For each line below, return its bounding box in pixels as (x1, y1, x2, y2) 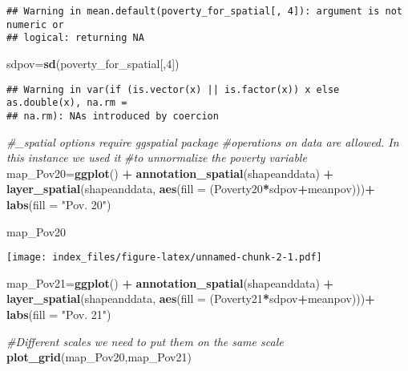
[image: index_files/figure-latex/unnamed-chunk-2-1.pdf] (6, 252, 322, 264)
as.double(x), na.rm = (6, 97, 127, 109)
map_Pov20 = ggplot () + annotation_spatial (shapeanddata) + (6, 164, 334, 181)
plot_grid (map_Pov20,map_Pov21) (6, 349, 192, 365)
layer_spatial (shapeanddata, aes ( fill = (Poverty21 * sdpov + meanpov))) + (6, 290, 375, 307)
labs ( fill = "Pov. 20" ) (6, 196, 111, 212)
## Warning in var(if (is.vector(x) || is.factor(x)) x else (6, 83, 340, 95)
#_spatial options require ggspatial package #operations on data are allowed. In (6, 133, 399, 150)
